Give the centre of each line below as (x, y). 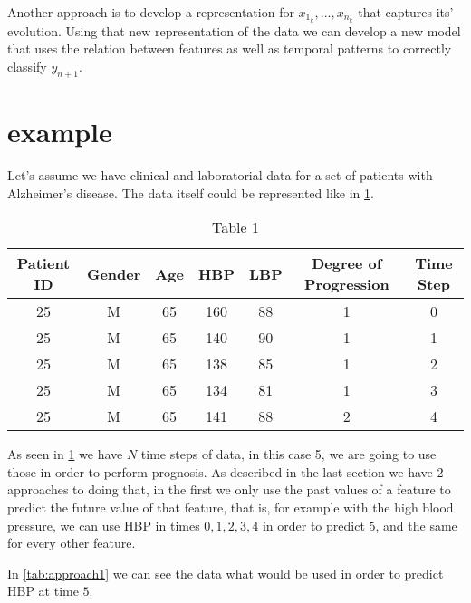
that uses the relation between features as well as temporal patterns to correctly (230, 48)
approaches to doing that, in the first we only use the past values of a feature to (229, 489)
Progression (347, 284)
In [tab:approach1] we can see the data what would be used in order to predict (226, 573)
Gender (114, 273)
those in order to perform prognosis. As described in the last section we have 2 (226, 471)
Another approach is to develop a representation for (151, 12)
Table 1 (235, 227)
